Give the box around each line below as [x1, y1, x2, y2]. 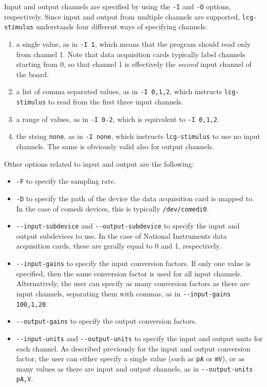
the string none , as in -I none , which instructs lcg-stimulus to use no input [16, 131, 260, 142]
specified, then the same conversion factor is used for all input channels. [16, 268, 242, 278]
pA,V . [16, 373, 33, 384]
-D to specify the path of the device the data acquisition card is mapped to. [16, 192, 254, 203]
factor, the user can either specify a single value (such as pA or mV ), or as [16, 353, 245, 364]
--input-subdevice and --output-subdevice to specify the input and [16, 220, 240, 231]
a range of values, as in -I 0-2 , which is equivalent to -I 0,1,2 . [16, 113, 220, 124]
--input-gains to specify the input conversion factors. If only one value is [16, 258, 251, 269]
